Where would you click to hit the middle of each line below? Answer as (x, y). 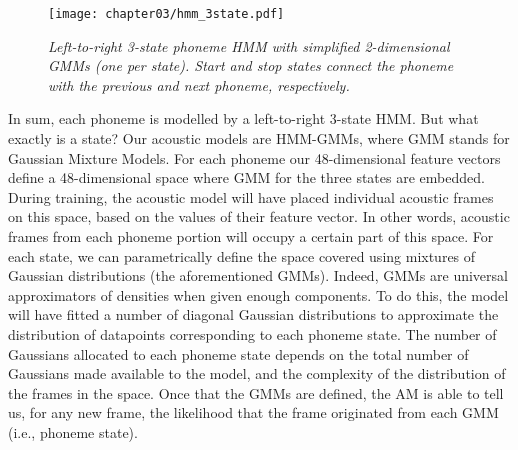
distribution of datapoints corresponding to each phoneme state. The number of (252, 333)
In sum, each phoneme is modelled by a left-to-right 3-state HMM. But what (243, 118)
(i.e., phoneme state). (73, 431)
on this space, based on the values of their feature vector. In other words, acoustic (259, 216)
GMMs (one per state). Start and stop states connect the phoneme (251, 65)
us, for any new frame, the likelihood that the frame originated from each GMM (253, 412)
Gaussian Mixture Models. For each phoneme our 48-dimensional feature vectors (254, 157)
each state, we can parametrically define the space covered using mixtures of (242, 255)
